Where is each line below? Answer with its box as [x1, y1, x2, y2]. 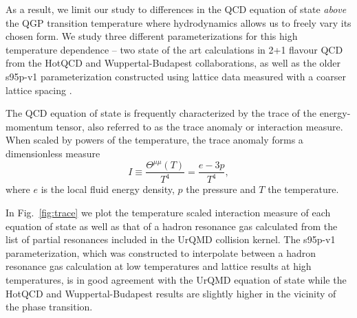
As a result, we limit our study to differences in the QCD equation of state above [6, 2, 347, 16]
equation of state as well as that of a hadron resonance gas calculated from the [6, 218, 338, 233]
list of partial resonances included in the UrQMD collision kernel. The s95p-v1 [6, 232, 336, 247]
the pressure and [186, 182, 256, 196]
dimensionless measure [6, 146, 100, 160]
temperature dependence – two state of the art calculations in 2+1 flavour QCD [6, 42, 343, 56]
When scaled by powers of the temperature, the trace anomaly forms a [6, 133, 303, 147]
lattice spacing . [6, 82, 72, 97]
